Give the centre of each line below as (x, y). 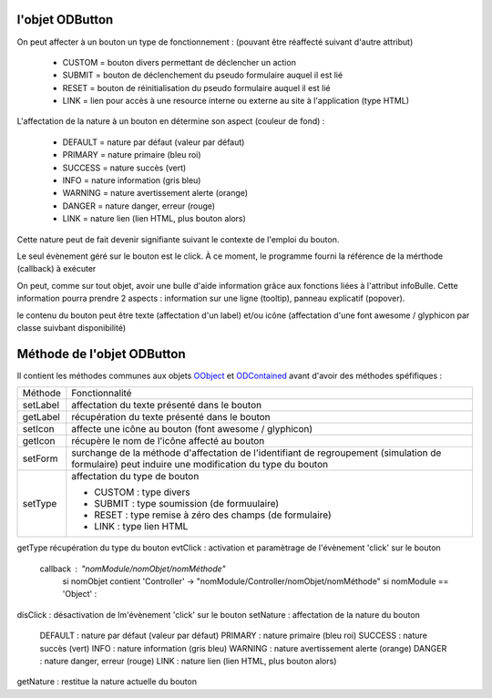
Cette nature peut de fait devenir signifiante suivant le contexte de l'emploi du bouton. (178, 239)
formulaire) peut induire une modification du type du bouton (200, 465)
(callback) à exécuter (56, 269)
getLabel (41, 417)
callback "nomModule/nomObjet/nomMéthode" (133, 569)
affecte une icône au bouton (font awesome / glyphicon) (192, 429)
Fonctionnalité (102, 394)
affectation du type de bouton (135, 477)
